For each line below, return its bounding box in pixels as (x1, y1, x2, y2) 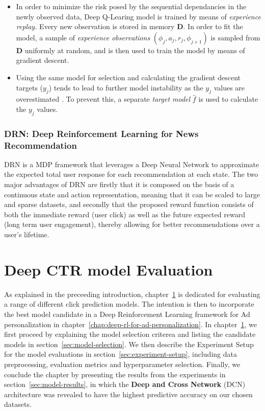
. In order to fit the (183, 21, 243, 32)
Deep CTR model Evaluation (4, 259, 213, 280)
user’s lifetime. (4, 229, 49, 240)
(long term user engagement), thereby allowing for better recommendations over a (4, 219, 260, 230)
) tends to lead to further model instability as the (48, 82, 203, 93)
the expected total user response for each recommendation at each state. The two (4, 169, 258, 179)
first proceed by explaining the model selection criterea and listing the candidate (4, 329, 256, 339)
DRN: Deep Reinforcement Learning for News (4, 127, 199, 140)
